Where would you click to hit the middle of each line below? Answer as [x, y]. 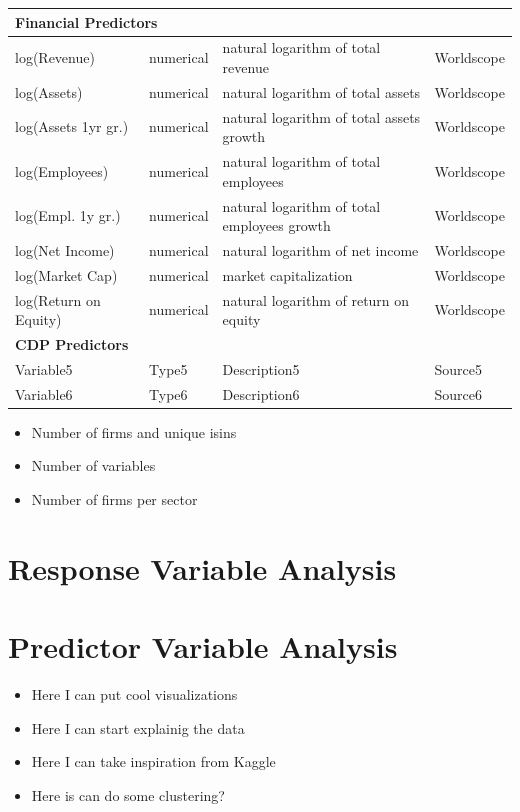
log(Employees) [62, 170]
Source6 [458, 393]
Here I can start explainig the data [138, 727]
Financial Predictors [86, 21]
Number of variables [93, 465]
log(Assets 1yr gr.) [72, 126]
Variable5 [44, 368]
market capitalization [287, 274]
